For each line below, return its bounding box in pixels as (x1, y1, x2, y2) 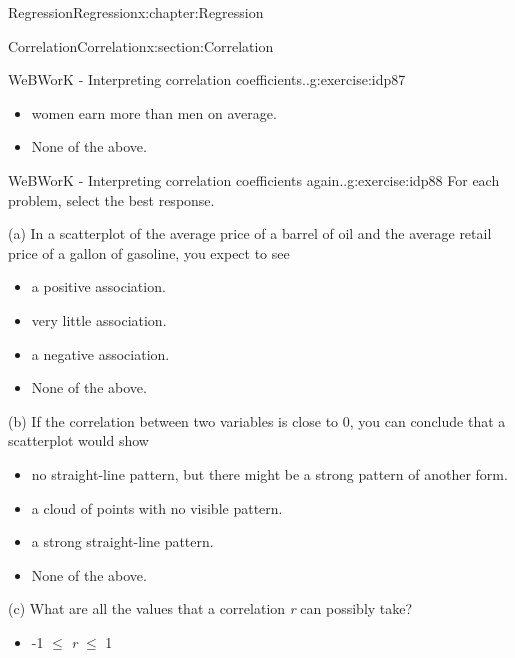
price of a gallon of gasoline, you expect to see (8, 242, 290, 263)
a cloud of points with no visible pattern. (31, 497, 283, 518)
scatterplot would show (8, 430, 149, 451)
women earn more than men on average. (31, 102, 277, 123)
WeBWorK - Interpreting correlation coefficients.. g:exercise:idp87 (8, 69, 406, 90)
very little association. (31, 309, 167, 330)
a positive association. (31, 276, 166, 297)
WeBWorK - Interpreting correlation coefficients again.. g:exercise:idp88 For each (8, 169, 500, 190)
